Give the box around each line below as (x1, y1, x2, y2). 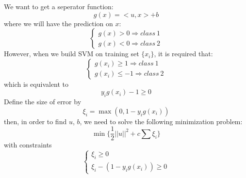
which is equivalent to (4, 79, 69, 89)
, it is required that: (154, 49, 213, 59)
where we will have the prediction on (4, 18, 113, 28)
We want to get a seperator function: (4, 1, 114, 11)
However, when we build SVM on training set (4, 49, 139, 59)
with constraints (4, 140, 52, 150)
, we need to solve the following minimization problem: (80, 116, 243, 126)
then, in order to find (4, 116, 67, 126)
